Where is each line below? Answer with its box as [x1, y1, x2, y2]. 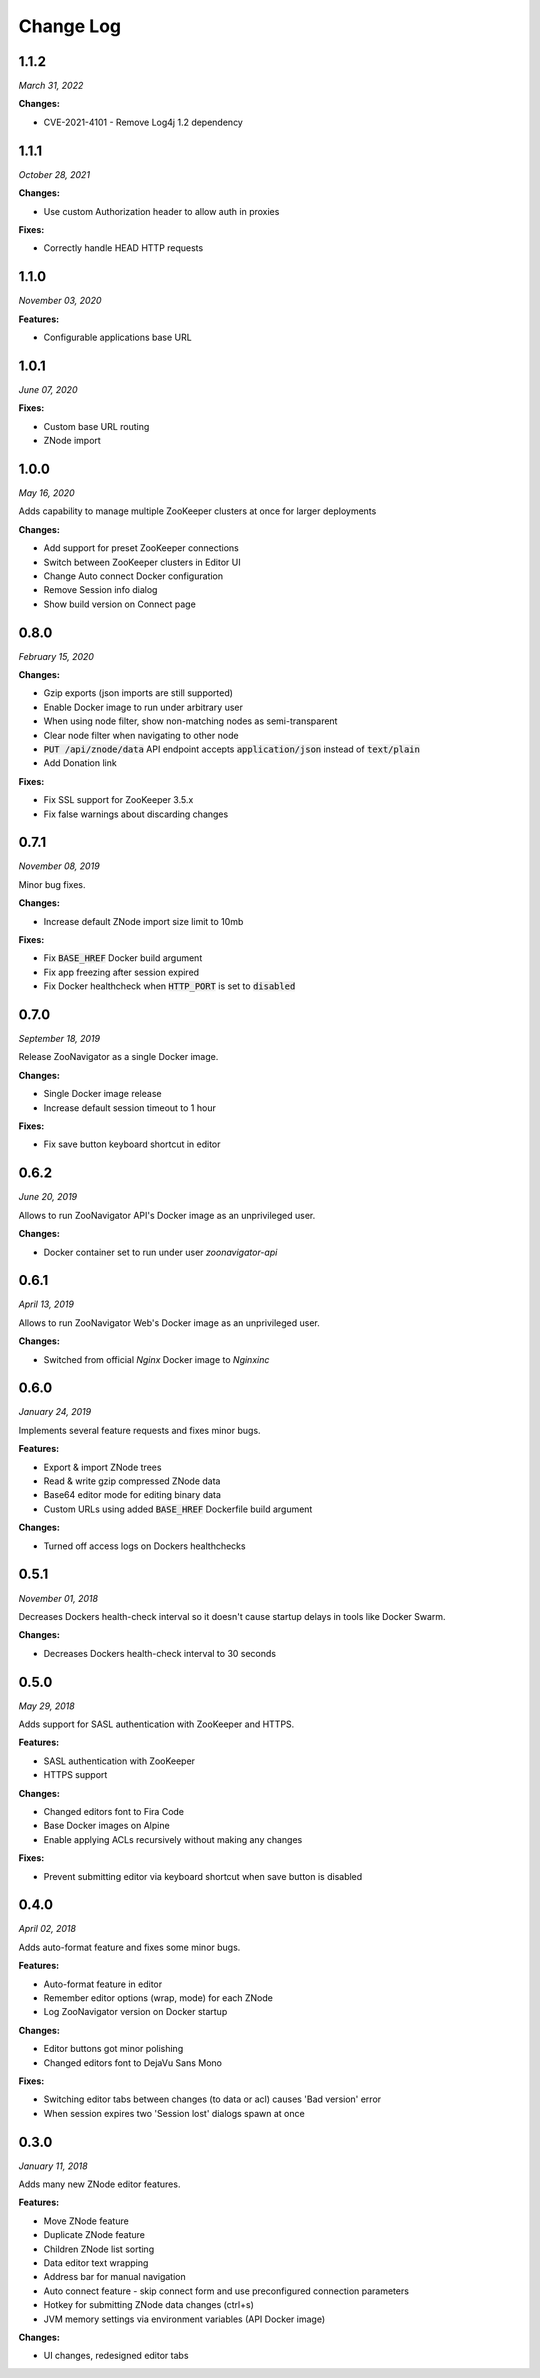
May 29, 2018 [18, 1700, 75, 1712]
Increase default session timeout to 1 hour [43, 1101, 217, 1114]
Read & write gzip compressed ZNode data [43, 1475, 221, 1487]
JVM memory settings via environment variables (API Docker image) [43, 2313, 325, 2325]
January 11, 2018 [18, 2160, 89, 2172]
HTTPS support [43, 1769, 108, 1781]
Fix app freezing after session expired [43, 966, 200, 978]
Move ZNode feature [43, 2215, 129, 2227]
